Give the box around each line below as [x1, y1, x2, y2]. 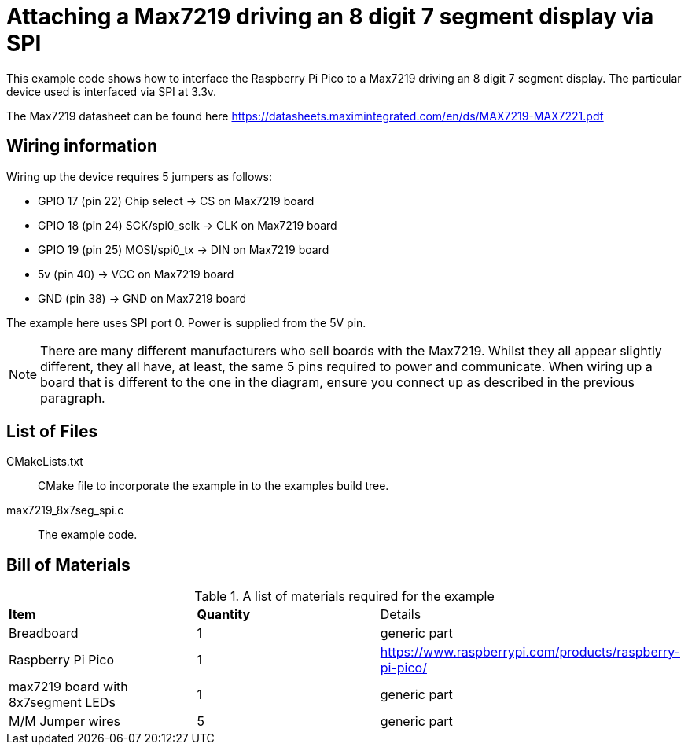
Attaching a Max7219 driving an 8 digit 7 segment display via [6, 3, 654, 30]
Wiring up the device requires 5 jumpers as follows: [6, 169, 272, 183]
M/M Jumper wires [9, 713, 120, 730]
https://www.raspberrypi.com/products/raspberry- [380, 644, 680, 661]
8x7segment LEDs [9, 694, 116, 711]
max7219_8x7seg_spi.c [6, 503, 124, 517]
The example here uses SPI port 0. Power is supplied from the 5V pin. [6, 315, 366, 329]
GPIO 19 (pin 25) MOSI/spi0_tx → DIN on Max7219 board [38, 242, 329, 256]
